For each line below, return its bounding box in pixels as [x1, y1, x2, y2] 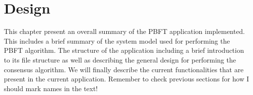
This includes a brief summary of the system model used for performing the [4, 35, 230, 46]
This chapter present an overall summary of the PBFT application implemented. [4, 26, 245, 36]
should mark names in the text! [4, 83, 98, 93]
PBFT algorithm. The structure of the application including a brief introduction [4, 45, 244, 55]
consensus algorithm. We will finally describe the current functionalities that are [4, 64, 244, 74]
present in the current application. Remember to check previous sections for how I [4, 74, 249, 84]
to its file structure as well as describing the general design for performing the [4, 54, 236, 64]
